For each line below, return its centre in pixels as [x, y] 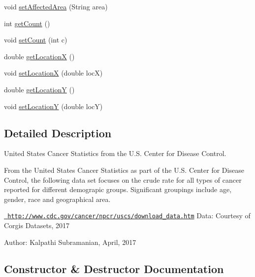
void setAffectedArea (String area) [56, 6]
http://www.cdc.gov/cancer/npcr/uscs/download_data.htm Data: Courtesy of [129, 216]
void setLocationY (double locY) [53, 106]
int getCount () [27, 23]
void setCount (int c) [36, 40]
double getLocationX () [39, 56]
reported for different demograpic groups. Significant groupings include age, [118, 189]
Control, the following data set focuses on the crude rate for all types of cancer [123, 179]
